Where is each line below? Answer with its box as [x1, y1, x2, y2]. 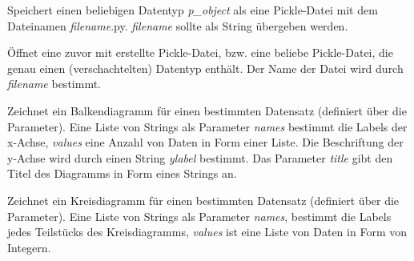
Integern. [7, 239, 51, 255]
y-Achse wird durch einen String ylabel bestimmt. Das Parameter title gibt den [7, 149, 393, 166]
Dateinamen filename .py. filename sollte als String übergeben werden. [7, 17, 348, 34]
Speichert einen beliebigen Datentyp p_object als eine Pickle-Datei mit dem [7, 2, 378, 18]
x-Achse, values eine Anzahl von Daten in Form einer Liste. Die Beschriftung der [7, 134, 404, 151]
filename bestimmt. [7, 75, 101, 92]
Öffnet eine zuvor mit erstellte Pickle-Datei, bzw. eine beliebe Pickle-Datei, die [7, 44, 393, 61]
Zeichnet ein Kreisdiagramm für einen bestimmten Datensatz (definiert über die [7, 191, 400, 208]
